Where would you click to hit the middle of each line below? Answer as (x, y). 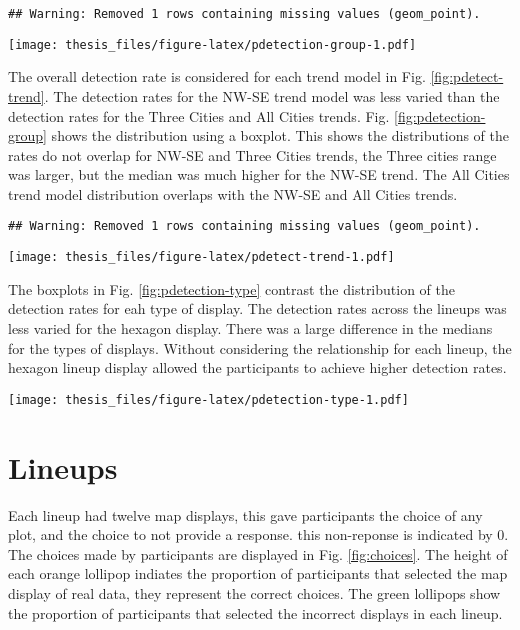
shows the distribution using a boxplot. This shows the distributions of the (280, 135)
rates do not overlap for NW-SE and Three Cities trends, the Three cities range (252, 154)
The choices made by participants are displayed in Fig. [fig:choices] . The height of (258, 553)
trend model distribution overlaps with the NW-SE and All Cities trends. (233, 193)
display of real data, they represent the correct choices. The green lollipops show (254, 592)
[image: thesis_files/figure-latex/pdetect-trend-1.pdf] (201, 257)
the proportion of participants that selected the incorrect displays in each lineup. (255, 612)
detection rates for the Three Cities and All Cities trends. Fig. (199, 115)
